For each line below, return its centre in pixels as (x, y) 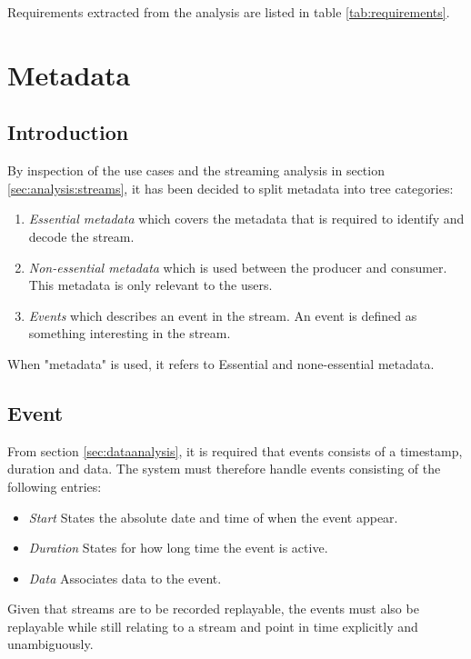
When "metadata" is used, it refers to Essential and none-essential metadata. (221, 363)
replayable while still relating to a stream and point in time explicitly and (213, 626)
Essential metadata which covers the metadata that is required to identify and (246, 219)
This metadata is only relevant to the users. (150, 285)
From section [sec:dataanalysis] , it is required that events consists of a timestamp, (235, 450)
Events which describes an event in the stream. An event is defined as (223, 315)
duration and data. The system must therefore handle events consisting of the (224, 469)
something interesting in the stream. (130, 333)
